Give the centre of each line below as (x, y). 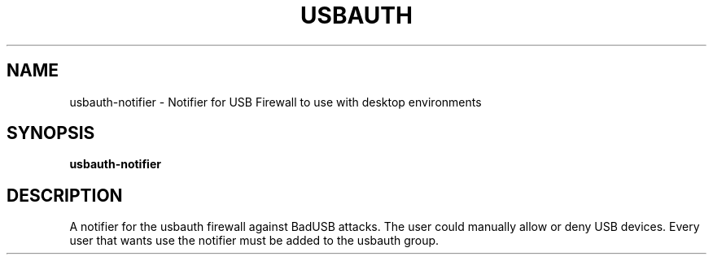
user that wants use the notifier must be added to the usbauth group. (254, 241)
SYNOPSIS (51, 133)
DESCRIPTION (65, 195)
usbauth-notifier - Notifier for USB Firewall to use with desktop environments (276, 102)
